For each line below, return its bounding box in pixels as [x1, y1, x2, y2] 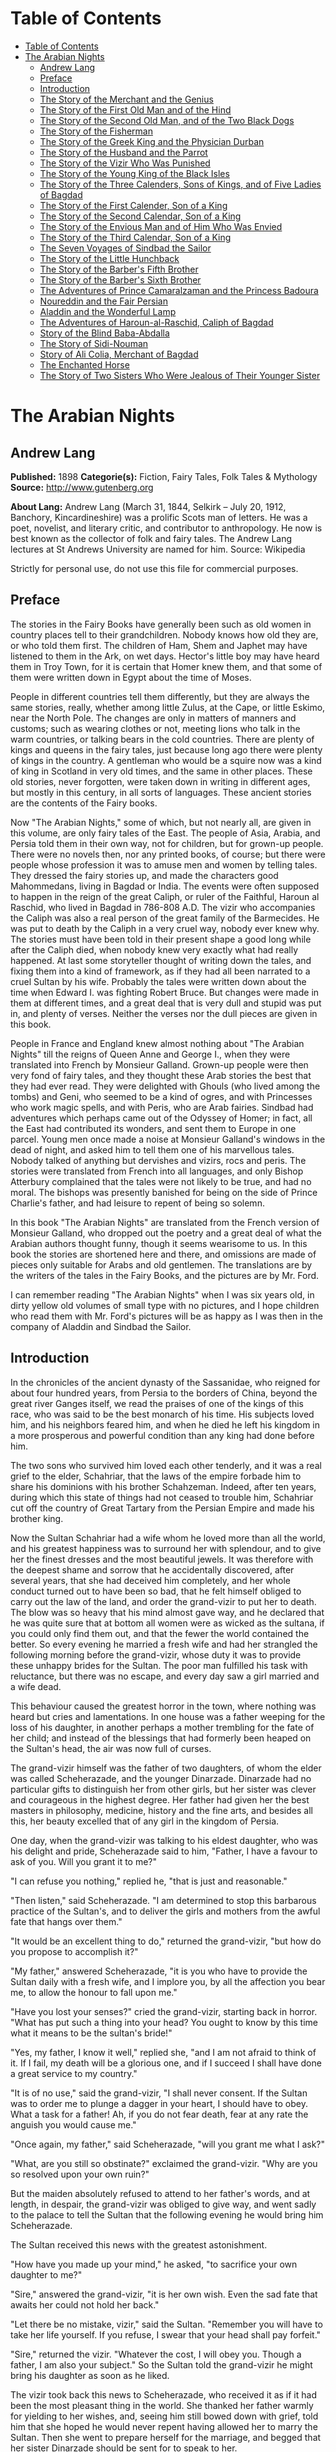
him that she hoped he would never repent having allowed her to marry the [10, 2420, 318, 2432]
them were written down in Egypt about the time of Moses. [10, 671, 252, 683]
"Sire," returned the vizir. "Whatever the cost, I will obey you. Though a [10, 2348, 302, 2360]
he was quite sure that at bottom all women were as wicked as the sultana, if [10, 1617, 325, 1629]
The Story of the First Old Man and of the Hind [39, 103, 232, 116]
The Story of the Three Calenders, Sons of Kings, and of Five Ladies [39, 178, 322, 190]
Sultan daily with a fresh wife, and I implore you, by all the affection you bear [10, 1975, 326, 1987]
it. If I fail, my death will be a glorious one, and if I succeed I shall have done [10, 2057, 322, 2069]
